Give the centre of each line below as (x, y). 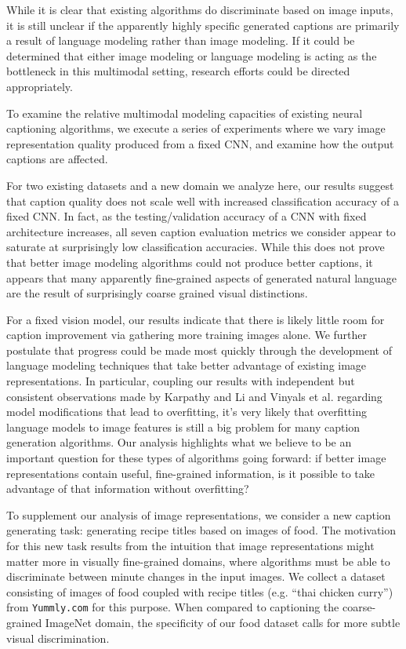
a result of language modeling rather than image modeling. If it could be (181, 40)
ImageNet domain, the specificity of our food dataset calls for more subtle (223, 623)
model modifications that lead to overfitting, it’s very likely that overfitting (187, 412)
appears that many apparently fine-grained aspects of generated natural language (201, 277)
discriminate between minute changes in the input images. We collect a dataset (196, 576)
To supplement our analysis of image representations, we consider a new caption (199, 514)
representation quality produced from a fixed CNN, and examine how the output (200, 143)
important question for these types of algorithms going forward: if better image (196, 458)
